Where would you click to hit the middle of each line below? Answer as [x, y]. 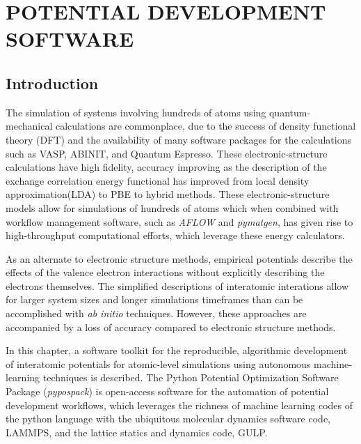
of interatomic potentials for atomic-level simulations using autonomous [158, 363]
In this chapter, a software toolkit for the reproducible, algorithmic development [177, 350]
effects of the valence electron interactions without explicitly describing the [165, 272]
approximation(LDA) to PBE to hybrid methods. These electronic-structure [168, 194]
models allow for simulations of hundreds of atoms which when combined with [172, 207]
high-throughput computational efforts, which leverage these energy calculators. [175, 235]
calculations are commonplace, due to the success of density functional [206, 126]
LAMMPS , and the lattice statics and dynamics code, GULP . [137, 432]
